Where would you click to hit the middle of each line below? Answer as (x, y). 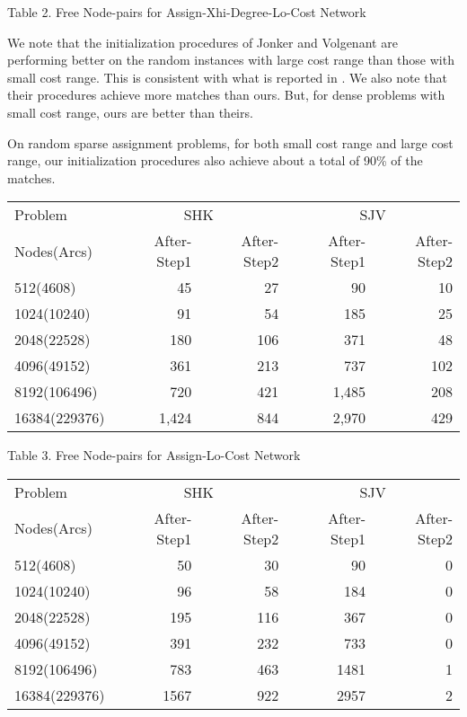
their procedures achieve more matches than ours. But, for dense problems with (226, 95)
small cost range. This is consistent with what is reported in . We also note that (227, 77)
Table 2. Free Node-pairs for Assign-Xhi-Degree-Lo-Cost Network (187, 12)
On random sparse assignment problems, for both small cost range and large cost (230, 142)
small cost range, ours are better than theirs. (130, 112)
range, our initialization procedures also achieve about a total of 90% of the (215, 160)
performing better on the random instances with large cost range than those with (231, 60)
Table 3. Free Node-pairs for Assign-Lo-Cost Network (154, 455)
